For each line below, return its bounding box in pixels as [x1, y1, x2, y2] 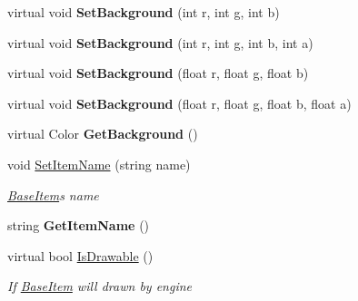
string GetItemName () [7, 216, 150, 235]
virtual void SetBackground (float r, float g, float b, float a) [7, 93, 352, 112]
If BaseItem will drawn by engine [7, 277, 192, 296]
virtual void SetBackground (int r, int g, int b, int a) [7, 33, 313, 52]
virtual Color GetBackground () [7, 124, 198, 143]
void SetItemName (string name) [7, 154, 191, 173]
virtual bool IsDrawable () [7, 246, 154, 265]
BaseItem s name [7, 185, 99, 204]
